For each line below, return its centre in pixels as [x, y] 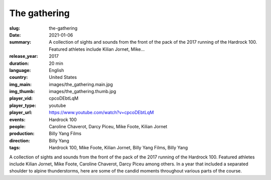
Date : [15, 35]
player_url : [21, 113]
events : [17, 119]
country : [19, 77]
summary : [20, 42]
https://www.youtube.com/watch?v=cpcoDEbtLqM [101, 113]
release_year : [24, 56]
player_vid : [21, 99]
